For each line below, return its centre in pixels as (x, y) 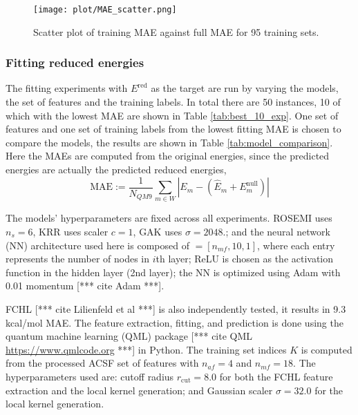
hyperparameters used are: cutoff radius (90, 376)
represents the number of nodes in (78, 259)
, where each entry (296, 245)
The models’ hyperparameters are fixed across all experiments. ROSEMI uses (169, 218)
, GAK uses (158, 232)
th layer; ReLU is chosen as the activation (245, 259)
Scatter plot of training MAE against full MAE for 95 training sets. (176, 31)
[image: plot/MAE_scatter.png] (105, 10)
